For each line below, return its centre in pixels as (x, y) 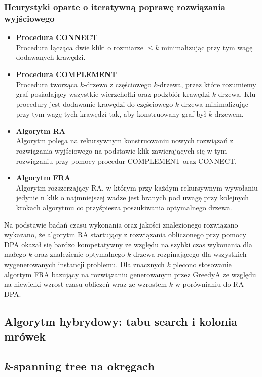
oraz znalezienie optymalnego (80, 254)
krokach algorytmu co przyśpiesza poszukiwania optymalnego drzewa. (124, 208)
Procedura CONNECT (57, 37)
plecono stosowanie (202, 264)
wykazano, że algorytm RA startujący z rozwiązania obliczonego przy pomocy (125, 234)
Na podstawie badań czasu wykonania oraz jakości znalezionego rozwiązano (121, 224)
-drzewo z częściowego (118, 84)
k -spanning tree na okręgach (79, 366)
